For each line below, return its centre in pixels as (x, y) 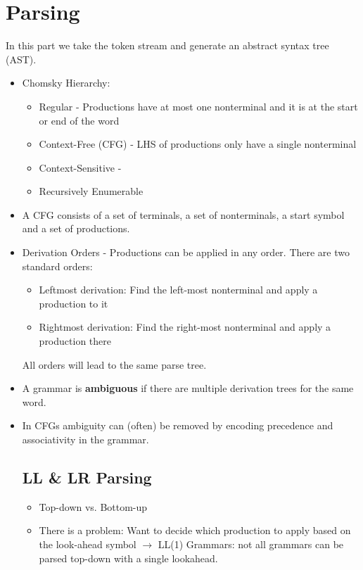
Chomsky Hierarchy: (66, 83)
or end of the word (79, 120)
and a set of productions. (76, 228)
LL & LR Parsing (87, 477)
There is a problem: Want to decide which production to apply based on (195, 530)
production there (75, 341)
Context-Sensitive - (80, 167)
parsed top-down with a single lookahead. (128, 558)
